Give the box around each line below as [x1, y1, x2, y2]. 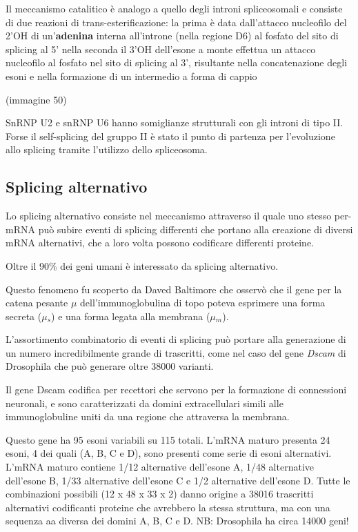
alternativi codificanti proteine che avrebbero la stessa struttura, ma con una [6, 500, 330, 514]
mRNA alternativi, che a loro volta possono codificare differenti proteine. [6, 235, 314, 250]
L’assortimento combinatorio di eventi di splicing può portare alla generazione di [6, 332, 346, 346]
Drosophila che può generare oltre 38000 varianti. [6, 359, 214, 373]
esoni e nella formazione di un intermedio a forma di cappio [6, 68, 257, 83]
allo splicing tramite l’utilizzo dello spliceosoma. [6, 142, 208, 157]
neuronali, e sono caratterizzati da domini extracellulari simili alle [6, 395, 284, 410]
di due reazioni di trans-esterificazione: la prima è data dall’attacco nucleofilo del [6, 14, 347, 29]
